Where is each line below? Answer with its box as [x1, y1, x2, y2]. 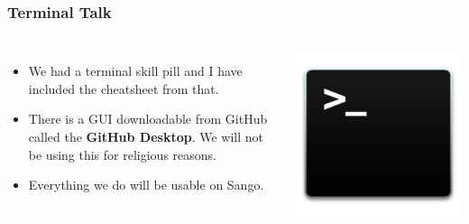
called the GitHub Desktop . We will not [28, 127, 263, 145]
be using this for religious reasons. [28, 145, 216, 163]
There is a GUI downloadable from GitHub [28, 109, 268, 128]
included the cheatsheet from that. [28, 79, 219, 98]
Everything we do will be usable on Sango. [28, 175, 264, 194]
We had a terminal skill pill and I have [28, 61, 243, 80]
